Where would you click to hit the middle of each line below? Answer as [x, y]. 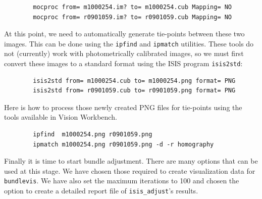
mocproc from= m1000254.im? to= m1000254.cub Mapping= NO [133, 7]
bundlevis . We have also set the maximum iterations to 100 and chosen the [122, 181]
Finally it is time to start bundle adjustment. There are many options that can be [131, 161]
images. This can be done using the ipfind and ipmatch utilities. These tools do [129, 43]
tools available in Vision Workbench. [61, 117]
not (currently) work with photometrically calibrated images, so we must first [124, 53]
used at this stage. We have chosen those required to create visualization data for [130, 170]
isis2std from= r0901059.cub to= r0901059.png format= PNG [134, 91]
